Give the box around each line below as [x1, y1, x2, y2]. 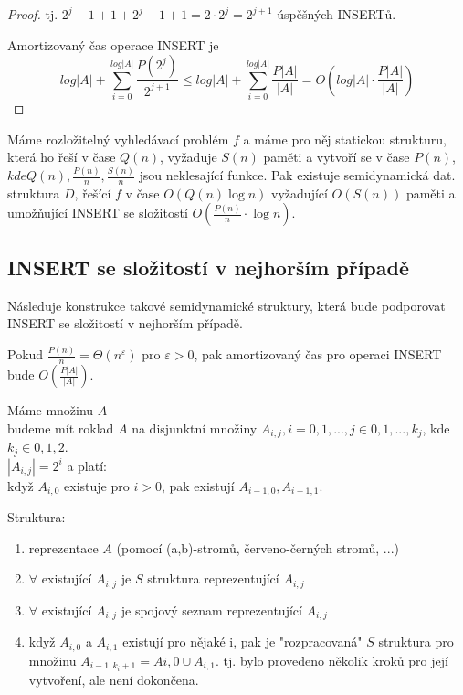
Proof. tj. [7, 5, 58, 23]
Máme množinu [7, 401, 94, 419]
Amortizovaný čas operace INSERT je [7, 35, 219, 54]
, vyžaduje [160, 147, 217, 166]
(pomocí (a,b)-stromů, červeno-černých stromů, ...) [116, 538, 399, 557]
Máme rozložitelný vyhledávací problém [7, 129, 229, 148]
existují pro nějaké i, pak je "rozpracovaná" [122, 632, 363, 651]
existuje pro [64, 476, 130, 495]
